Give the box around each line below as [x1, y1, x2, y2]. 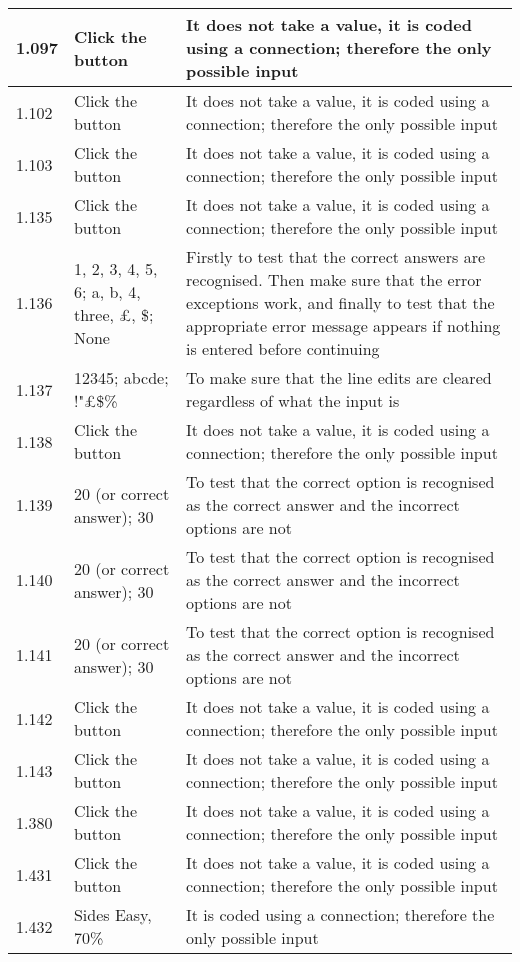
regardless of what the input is [186, 389, 400, 412]
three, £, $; [73, 302, 154, 326]
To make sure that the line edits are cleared [186, 366, 492, 389]
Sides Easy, [73, 903, 152, 926]
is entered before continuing [186, 337, 380, 360]
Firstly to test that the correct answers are [186, 245, 486, 268]
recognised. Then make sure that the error [186, 268, 482, 291]
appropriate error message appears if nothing [186, 314, 501, 337]
